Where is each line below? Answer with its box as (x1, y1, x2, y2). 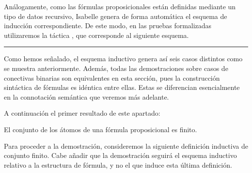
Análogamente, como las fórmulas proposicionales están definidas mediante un (4, 1, 236, 11)
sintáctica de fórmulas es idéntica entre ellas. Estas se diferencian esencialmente (4, 82, 240, 92)
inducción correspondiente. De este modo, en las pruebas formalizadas (4, 20, 212, 31)
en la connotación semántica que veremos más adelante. (4, 91, 169, 102)
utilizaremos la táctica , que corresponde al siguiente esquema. (4, 30, 189, 40)
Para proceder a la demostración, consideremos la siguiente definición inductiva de (4, 140, 248, 151)
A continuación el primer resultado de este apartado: (4, 108, 160, 118)
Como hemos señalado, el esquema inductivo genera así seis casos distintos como (4, 53, 243, 64)
